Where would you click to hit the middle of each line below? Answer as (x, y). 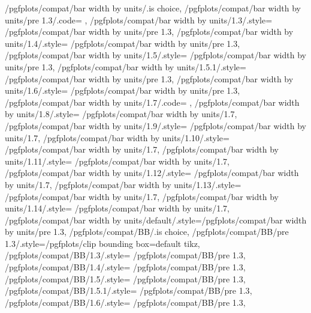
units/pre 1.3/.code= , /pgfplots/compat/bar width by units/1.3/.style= (139, 20)
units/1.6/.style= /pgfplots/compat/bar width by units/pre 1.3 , (123, 90)
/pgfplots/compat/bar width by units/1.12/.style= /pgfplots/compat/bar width (152, 173)
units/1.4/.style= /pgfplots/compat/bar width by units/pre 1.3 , (123, 43)
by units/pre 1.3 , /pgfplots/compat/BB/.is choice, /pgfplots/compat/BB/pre (147, 232)
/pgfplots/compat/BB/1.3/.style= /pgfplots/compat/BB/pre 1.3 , (125, 255)
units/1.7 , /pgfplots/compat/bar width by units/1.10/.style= (117, 137)
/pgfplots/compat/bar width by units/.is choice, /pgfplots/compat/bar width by (153, 8)
